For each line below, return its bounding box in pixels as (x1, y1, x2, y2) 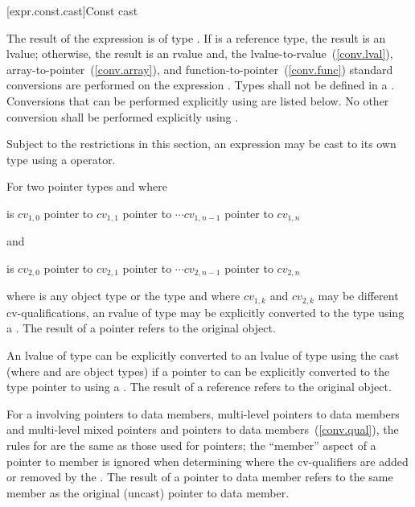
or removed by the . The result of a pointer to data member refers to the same (6, 468, 393, 485)
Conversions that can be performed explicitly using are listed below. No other (6, 92, 389, 109)
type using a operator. (6, 150, 116, 167)
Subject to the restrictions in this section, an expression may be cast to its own (6, 135, 397, 152)
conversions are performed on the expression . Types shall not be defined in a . (6, 76, 395, 93)
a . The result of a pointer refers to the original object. (6, 319, 276, 336)
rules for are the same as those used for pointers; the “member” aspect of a (6, 437, 376, 454)
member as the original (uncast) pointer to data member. (6, 484, 290, 501)
